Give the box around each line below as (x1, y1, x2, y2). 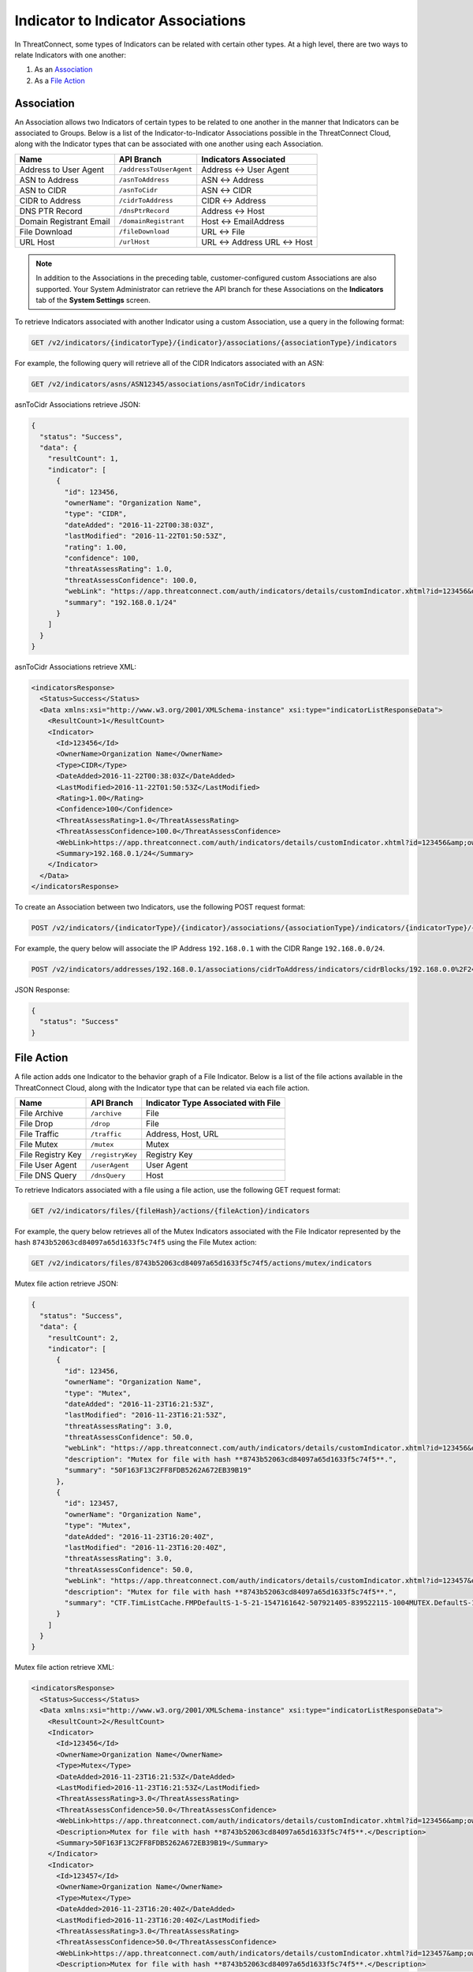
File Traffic (19, 1129, 59, 1140)
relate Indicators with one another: (14, 50, 126, 59)
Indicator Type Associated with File (146, 1097, 281, 1108)
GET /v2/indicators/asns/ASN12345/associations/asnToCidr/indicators (31, 379, 306, 389)
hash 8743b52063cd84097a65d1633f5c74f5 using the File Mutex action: (14, 1238, 257, 1247)
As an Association (34, 65, 93, 74)
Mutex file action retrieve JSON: (14, 1279, 118, 1289)
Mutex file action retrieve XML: (14, 1663, 114, 1672)
